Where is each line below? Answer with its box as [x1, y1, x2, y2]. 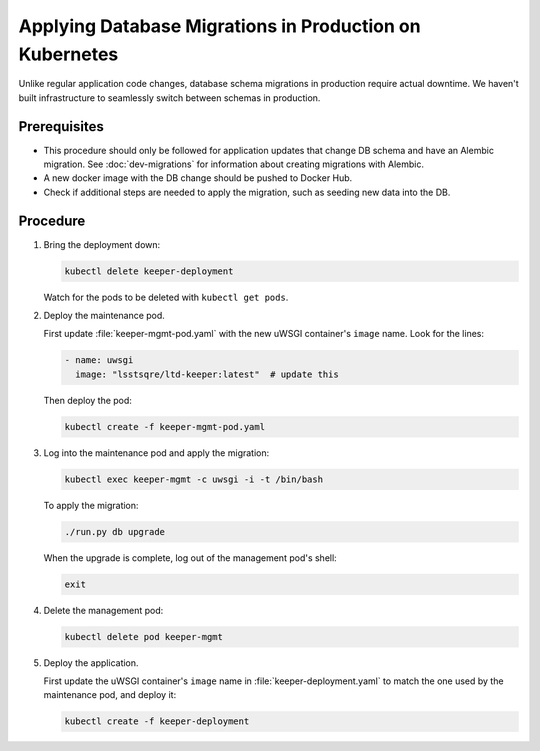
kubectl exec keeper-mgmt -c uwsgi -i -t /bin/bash [64, 473, 324, 485]
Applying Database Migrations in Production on [18, 15, 421, 37]
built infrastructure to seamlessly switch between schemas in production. [18, 91, 321, 104]
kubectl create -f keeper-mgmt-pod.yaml [64, 421, 265, 432]
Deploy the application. [43, 656, 139, 669]
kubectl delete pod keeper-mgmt [64, 631, 224, 642]
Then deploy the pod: [43, 394, 132, 406]
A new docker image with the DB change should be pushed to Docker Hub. [43, 172, 353, 184]
